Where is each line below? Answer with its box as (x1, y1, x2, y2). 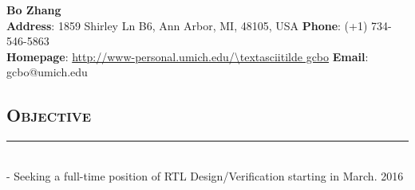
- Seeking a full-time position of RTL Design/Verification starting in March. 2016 (6, 167, 404, 184)
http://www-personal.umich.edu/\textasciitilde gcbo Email (72, 48, 366, 64)
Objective (6, 103, 92, 127)
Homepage (6, 48, 65, 64)
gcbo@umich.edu (6, 64, 88, 80)
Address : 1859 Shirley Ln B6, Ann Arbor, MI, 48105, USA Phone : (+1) (6, 17, 368, 33)
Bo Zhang (6, 2, 61, 17)
